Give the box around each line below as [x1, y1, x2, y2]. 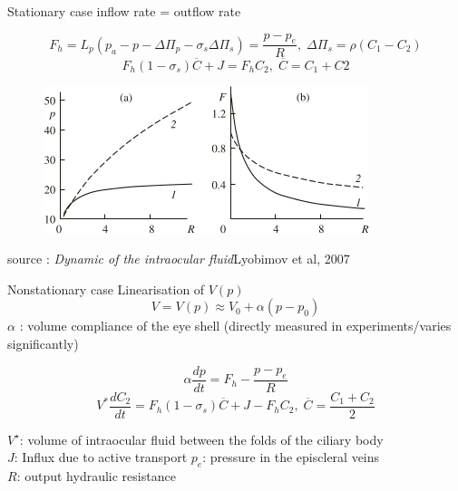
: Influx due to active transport [14, 448, 188, 467]
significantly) [7, 334, 79, 353]
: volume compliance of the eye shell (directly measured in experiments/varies [19, 316, 452, 335]
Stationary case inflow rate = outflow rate [7, 2, 241, 20]
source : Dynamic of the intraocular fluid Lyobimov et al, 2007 [7, 249, 350, 268]
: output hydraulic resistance [16, 467, 176, 486]
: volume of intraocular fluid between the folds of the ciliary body [19, 429, 384, 448]
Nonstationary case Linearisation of [7, 279, 205, 298]
